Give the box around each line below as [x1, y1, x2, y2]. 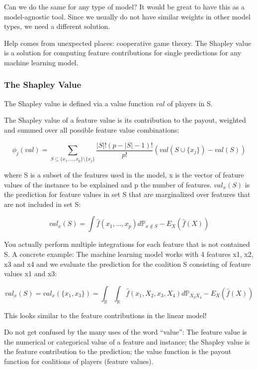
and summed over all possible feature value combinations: [4, 124, 179, 135]
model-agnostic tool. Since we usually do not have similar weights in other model [4, 11, 251, 21]
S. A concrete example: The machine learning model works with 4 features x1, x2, [4, 248, 254, 259]
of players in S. [167, 98, 213, 108]
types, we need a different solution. [4, 21, 110, 31]
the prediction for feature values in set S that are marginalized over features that [4, 189, 251, 199]
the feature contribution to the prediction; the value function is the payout [4, 346, 232, 357]
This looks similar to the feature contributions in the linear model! [4, 310, 207, 320]
